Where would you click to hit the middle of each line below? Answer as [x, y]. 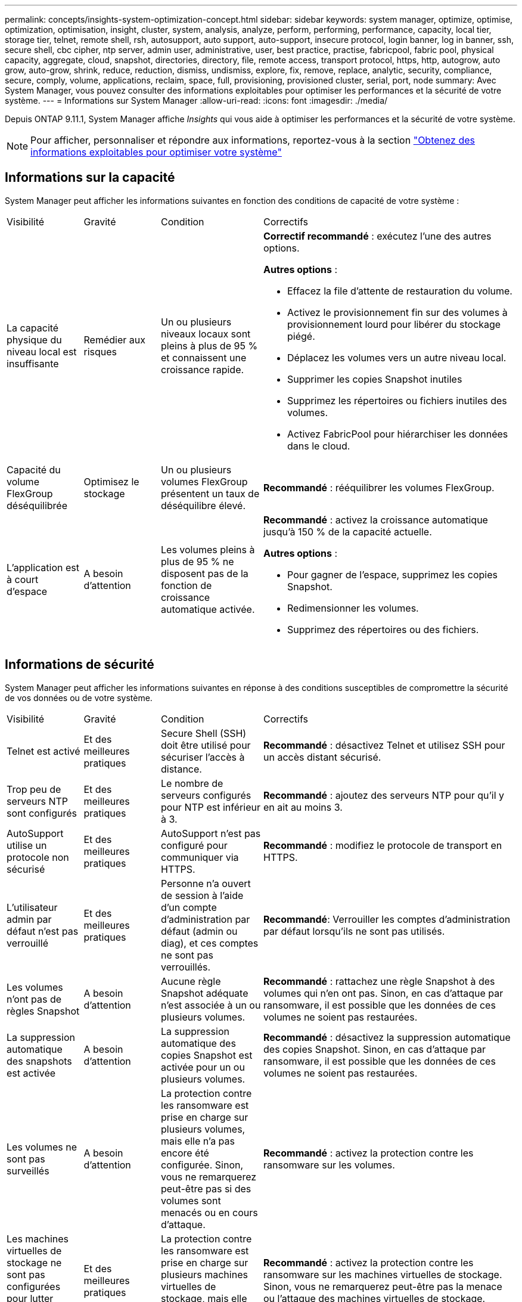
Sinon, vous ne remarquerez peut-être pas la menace [383, 1286]
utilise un [27, 845]
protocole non [38, 857]
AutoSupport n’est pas [211, 833]
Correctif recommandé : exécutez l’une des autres [377, 236]
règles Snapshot [43, 1011]
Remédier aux [114, 340]
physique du [34, 340]
